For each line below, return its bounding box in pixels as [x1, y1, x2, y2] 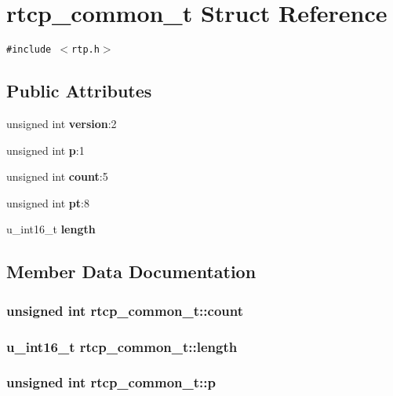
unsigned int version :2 [6, 115, 117, 131]
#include [6, 44, 52, 56]
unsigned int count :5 [6, 168, 108, 185]
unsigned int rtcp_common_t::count [6, 300, 243, 320]
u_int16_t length [6, 221, 96, 237]
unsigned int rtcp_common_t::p [6, 372, 216, 392]
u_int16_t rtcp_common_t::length [6, 336, 238, 356]
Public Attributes [6, 79, 152, 103]
